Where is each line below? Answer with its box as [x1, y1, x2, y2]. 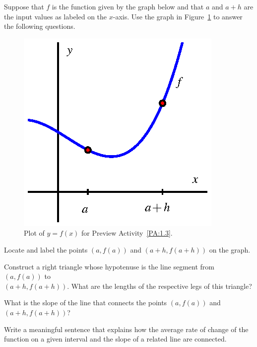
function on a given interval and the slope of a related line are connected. [4, 334, 227, 344]
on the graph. [209, 244, 251, 255]
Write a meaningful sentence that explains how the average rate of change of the [4, 324, 249, 334]
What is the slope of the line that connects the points [4, 297, 167, 308]
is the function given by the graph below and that [52, 1, 204, 11]
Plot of [24, 228, 45, 238]
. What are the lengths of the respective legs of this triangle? [67, 280, 252, 291]
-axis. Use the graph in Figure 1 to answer [113, 11, 243, 21]
